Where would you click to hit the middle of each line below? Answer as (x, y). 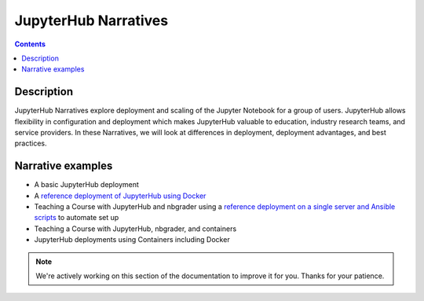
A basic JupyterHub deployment (86, 185)
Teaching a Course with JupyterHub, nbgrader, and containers (135, 229)
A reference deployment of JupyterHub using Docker (120, 196)
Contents (30, 44)
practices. (31, 143)
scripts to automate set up (77, 218)
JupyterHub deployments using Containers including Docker (132, 240)
